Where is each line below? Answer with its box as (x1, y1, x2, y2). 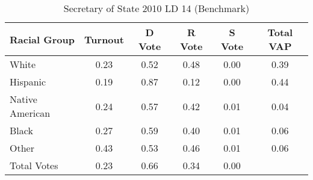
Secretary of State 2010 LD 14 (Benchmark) (63, 1, 250, 15)
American (10, 106, 51, 120)
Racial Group (10, 32, 75, 46)
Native (10, 92, 37, 106)
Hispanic (10, 75, 46, 88)
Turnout (84, 32, 124, 46)
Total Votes (10, 158, 58, 172)
